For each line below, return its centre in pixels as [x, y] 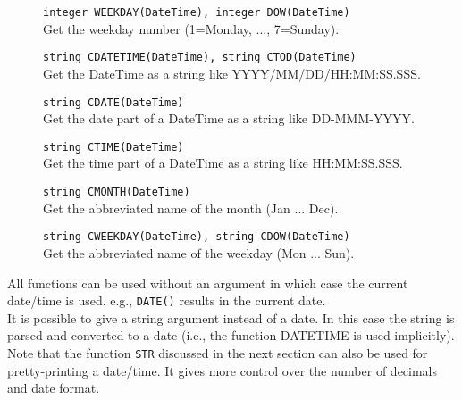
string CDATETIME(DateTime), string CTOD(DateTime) [200, 58]
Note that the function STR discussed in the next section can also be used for [218, 352]
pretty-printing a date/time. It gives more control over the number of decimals [223, 370]
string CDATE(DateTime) [113, 102]
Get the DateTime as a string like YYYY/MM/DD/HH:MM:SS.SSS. [232, 73]
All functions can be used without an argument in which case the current [208, 283]
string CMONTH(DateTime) [117, 192]
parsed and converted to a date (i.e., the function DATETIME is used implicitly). [231, 335]
